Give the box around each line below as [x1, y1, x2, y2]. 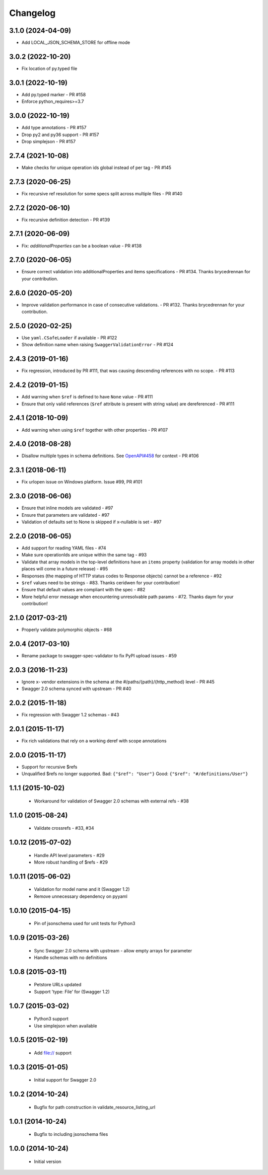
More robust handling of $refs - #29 [34, 859, 108, 865]
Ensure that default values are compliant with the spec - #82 [21, 587, 146, 593]
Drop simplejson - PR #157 [21, 138, 76, 144]
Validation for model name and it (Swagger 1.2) [34, 886, 130, 892]
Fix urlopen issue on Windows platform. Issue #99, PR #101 [21, 479, 142, 485]
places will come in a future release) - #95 [21, 566, 108, 572]
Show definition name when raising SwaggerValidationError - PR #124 [21, 342, 174, 348]
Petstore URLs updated [34, 982, 81, 988]
